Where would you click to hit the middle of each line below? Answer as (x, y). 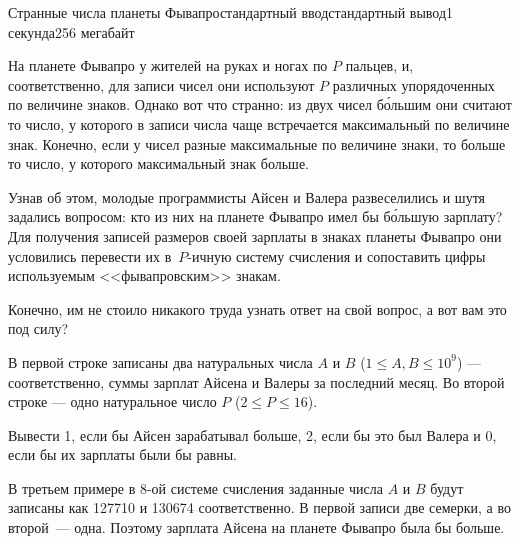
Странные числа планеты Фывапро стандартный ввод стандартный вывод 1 (231, 12)
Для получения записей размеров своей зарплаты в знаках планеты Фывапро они (255, 235)
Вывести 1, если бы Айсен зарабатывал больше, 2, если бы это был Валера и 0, (252, 434)
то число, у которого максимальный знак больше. (158, 163)
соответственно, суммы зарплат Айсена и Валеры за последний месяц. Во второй (256, 381)
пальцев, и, (379, 65)
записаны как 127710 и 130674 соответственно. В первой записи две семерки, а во (259, 507)
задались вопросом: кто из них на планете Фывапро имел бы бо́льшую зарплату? (255, 216)
